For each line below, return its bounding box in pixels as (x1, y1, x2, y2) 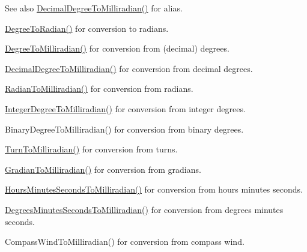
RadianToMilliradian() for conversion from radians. (5, 82, 193, 95)
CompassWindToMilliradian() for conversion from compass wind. (5, 235, 245, 248)
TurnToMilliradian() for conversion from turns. (5, 143, 178, 155)
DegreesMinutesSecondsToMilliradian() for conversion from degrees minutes (5, 203, 284, 215)
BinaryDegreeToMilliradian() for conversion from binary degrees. (5, 122, 244, 135)
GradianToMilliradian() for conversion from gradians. (5, 163, 201, 175)
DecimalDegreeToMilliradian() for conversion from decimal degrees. (5, 62, 253, 74)
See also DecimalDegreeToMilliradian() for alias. (5, 2, 183, 14)
